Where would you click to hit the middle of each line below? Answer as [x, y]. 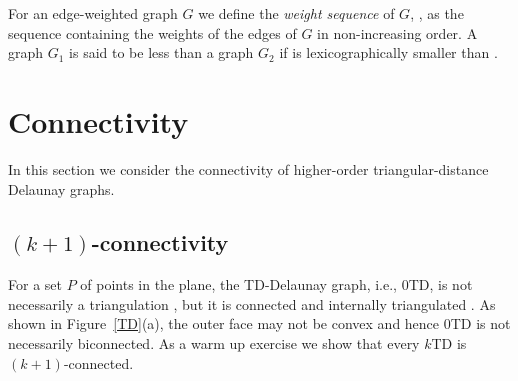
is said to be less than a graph [161, 52]
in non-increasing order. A [397, 32]
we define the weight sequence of [296, 13]
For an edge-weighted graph [93, 13]
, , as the [437, 13]
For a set [35, 284]
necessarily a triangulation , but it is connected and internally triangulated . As [252, 303]
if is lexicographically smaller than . [388, 52]
